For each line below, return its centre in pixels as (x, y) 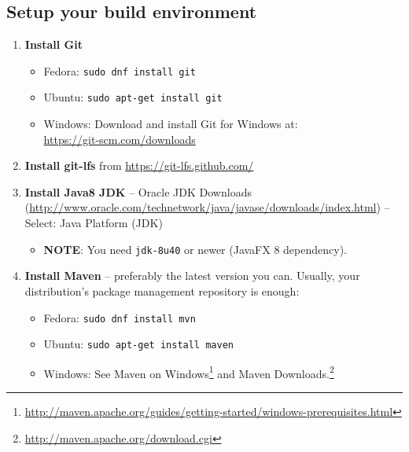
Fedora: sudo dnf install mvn (120, 317)
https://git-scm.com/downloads (120, 139)
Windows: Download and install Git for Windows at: (171, 124)
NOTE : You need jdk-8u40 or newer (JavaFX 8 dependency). (195, 249)
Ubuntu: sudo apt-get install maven (138, 344)
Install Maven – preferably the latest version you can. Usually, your (192, 276)
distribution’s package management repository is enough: (162, 290)
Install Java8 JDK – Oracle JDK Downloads (138, 191)
